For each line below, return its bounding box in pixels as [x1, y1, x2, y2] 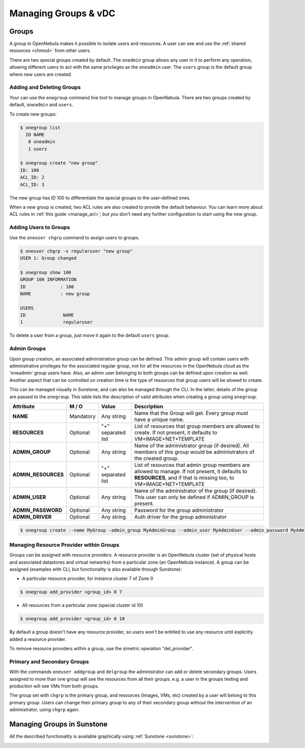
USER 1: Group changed [20, 255, 77, 261]
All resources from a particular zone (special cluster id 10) [22, 602, 143, 608]
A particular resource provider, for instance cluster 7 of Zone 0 [22, 575, 154, 581]
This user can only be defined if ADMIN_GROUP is [134, 493, 254, 501]
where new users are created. [9, 71, 72, 77]
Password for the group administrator [134, 507, 224, 514]
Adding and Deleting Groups [9, 84, 81, 91]
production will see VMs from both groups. [9, 683, 99, 689]
